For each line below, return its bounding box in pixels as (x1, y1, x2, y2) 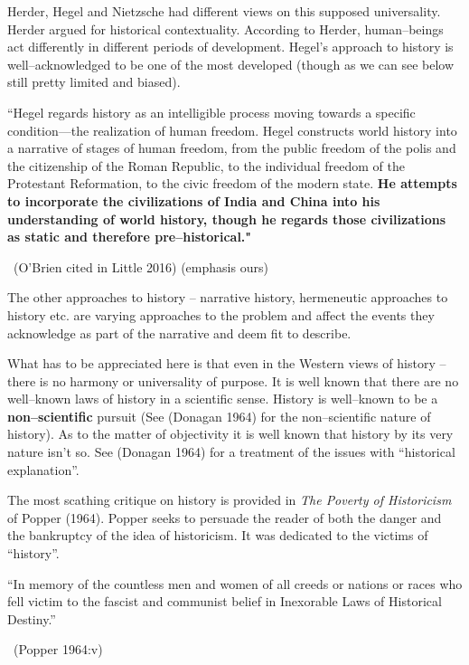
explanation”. (7, 460, 80, 479)
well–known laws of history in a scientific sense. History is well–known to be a (7, 389, 438, 408)
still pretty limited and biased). (7, 72, 181, 91)
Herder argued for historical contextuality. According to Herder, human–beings (7, 19, 444, 38)
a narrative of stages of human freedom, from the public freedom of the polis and (7, 138, 456, 157)
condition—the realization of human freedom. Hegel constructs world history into (7, 120, 457, 139)
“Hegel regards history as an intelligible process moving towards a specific (7, 102, 416, 121)
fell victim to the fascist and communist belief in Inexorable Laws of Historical (7, 592, 442, 611)
